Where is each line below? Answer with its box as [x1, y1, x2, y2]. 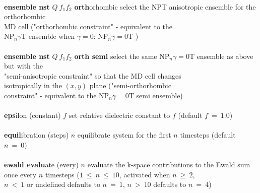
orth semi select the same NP [74, 50, 170, 61]
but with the [4, 60, 43, 71]
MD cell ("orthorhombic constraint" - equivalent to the [4, 21, 173, 31]
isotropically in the [4, 80, 62, 91]
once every [4, 169, 37, 179]
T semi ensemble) [128, 90, 183, 100]
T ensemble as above [189, 50, 253, 61]
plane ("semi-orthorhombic [89, 80, 171, 91]
